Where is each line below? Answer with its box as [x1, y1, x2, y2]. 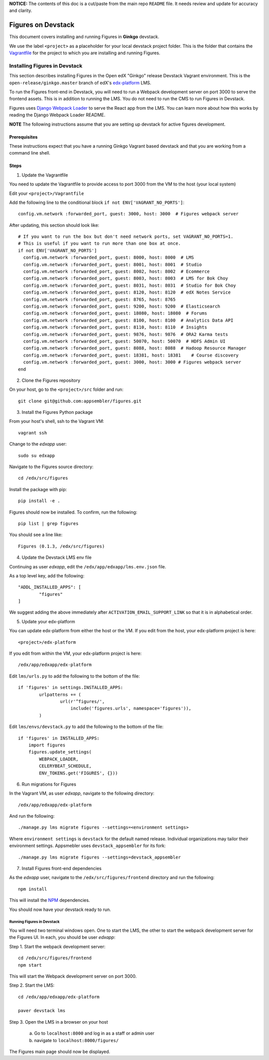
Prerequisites [9, 134, 38, 140]
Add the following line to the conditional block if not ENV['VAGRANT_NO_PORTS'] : [9, 199, 184, 205]
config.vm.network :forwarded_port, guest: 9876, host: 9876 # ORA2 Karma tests [23, 332, 229, 337]
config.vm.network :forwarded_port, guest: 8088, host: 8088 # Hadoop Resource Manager [23, 346, 247, 351]
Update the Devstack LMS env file [21, 554, 92, 560]
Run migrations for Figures [21, 781, 77, 787]
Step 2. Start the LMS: [9, 982, 55, 988]
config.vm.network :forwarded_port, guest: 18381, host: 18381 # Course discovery [23, 352, 239, 358]
